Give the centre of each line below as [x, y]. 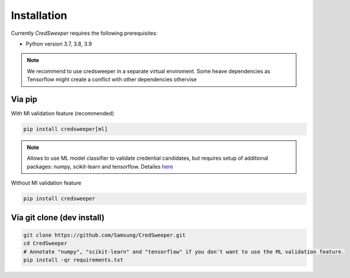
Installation [39, 15]
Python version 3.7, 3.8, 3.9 [59, 44]
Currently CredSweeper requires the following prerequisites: [84, 33]
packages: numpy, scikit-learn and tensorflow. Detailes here [100, 166]
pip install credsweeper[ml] [66, 129]
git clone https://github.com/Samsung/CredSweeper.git [104, 235]
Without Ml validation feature [46, 183]
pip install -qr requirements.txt [73, 260]
